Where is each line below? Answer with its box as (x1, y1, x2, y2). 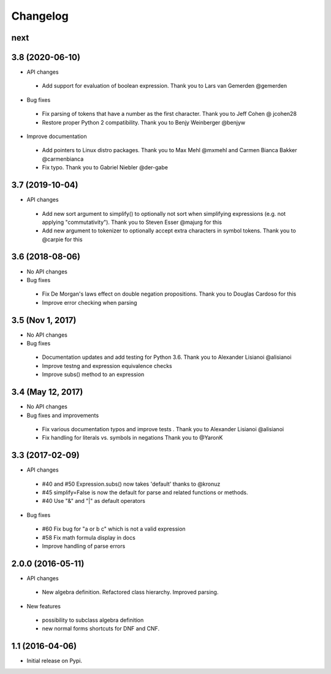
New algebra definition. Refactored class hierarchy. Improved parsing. (42, 589, 219, 596)
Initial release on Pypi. (26, 657, 83, 665)
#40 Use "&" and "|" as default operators (42, 497, 145, 505)
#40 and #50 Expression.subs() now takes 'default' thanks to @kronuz (42, 480, 221, 488)
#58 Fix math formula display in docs (42, 534, 136, 541)
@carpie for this (42, 236, 83, 243)
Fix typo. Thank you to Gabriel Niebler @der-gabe (42, 164, 169, 171)
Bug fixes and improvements (26, 412, 99, 419)
